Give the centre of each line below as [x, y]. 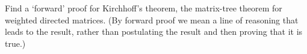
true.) [15, 43]
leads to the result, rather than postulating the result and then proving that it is [154, 31]
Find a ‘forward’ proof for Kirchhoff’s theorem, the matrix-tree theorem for [144, 8]
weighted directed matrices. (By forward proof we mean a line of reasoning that [152, 19]
